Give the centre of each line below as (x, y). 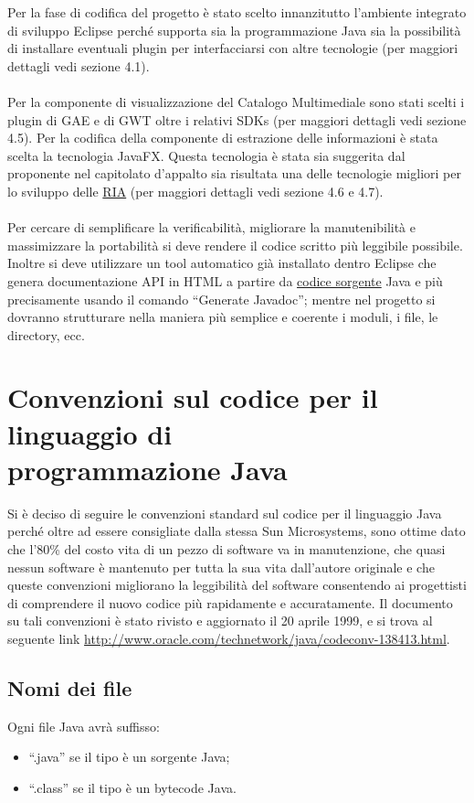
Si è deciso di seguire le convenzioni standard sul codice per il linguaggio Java (225, 513)
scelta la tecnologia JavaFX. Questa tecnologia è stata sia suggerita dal (206, 155)
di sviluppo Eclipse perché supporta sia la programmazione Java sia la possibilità (234, 30)
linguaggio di (90, 433)
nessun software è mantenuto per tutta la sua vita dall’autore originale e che (221, 567)
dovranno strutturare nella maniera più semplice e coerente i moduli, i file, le (223, 317)
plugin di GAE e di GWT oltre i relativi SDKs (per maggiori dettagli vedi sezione (237, 119)
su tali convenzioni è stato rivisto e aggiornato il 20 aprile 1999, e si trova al (220, 621)
